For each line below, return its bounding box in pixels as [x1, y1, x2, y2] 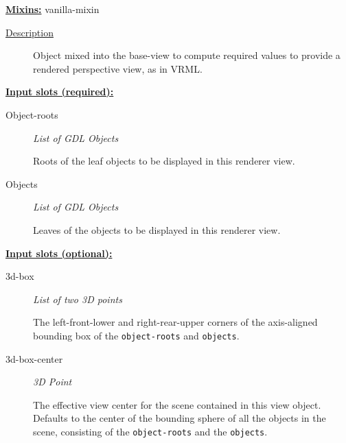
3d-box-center [5, 351, 63, 366]
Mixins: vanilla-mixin [5, 2, 100, 16]
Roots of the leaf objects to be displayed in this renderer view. [33, 154, 295, 168]
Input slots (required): [5, 84, 114, 99]
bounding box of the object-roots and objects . [33, 328, 240, 342]
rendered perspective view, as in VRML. [33, 61, 203, 75]
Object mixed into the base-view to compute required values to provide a [33, 48, 341, 62]
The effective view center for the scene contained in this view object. [33, 397, 321, 411]
